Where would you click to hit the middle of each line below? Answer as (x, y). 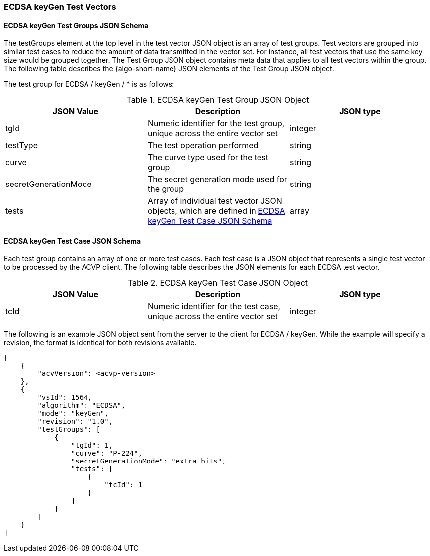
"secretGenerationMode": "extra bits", (148, 461)
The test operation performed (203, 145)
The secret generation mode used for (217, 179)
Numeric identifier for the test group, (216, 124)
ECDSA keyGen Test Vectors (60, 7)
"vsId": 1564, (65, 398)
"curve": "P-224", (107, 453)
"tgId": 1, (92, 445)
